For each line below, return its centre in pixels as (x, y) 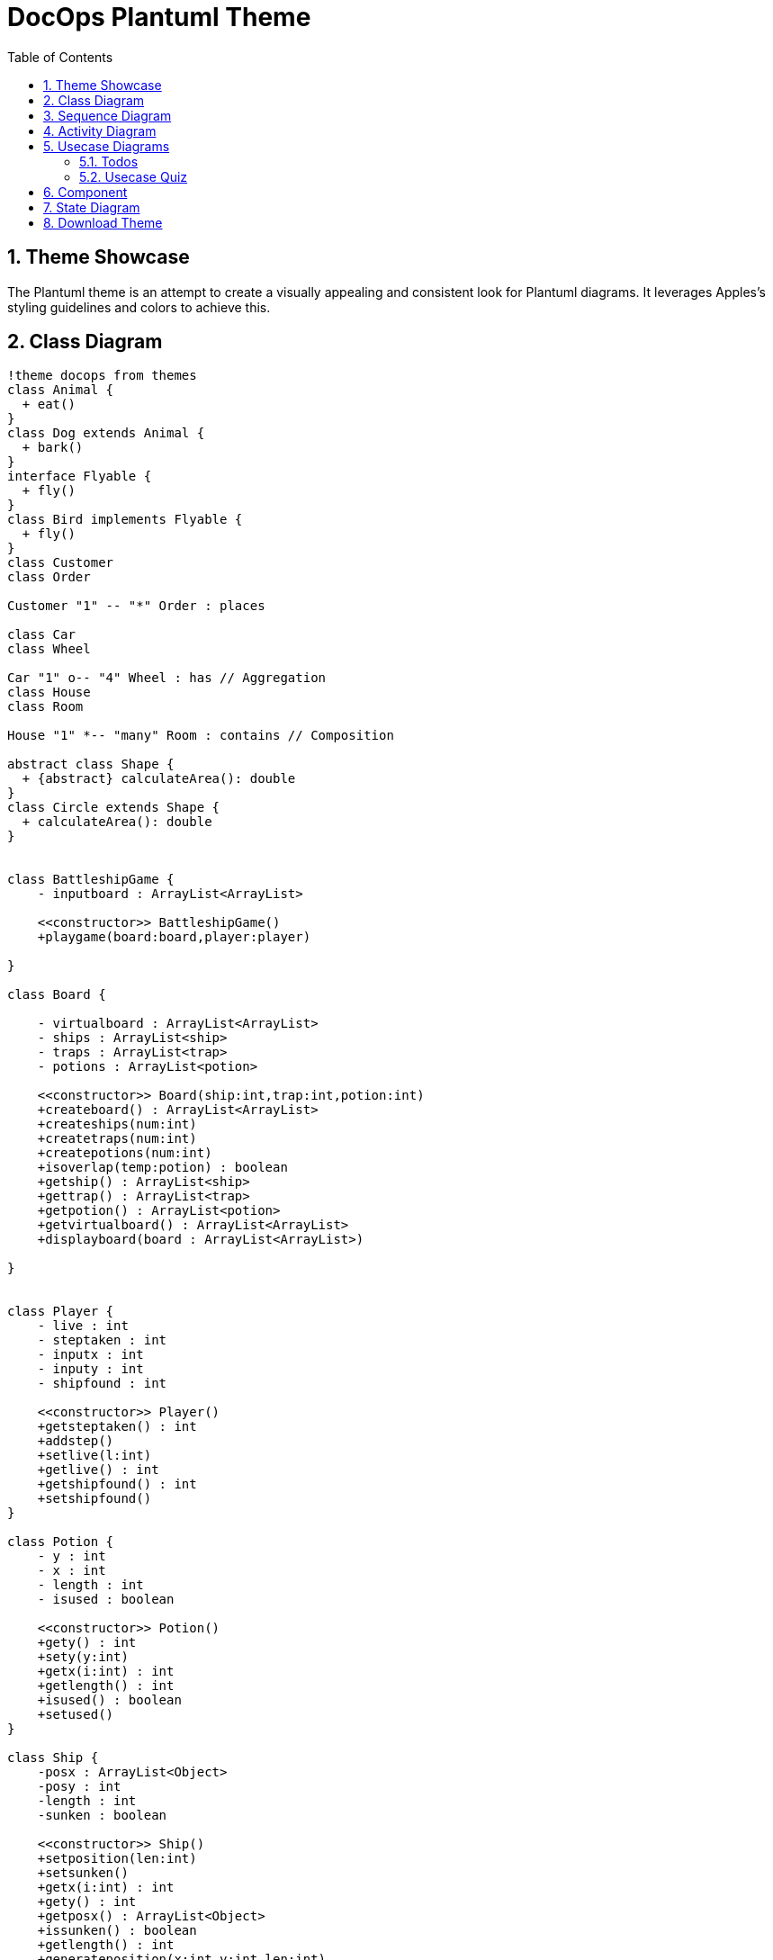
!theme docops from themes (102, 376)
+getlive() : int (98, 1470)
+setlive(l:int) (94, 1456)
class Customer (61, 563)
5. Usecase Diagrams (107, 146)
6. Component (85, 192)
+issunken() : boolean (117, 1931)
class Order (49, 577)
